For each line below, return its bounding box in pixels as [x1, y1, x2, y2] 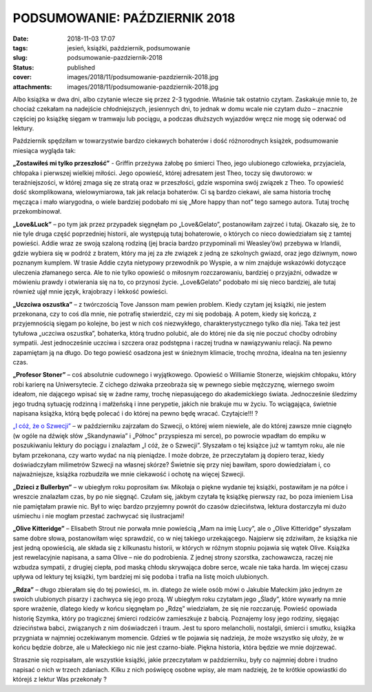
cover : [12, 73, 32, 81]
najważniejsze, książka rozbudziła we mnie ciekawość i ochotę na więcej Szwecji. [12, 470, 245, 478]
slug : [12, 54, 28, 62]
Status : [12, 63, 34, 72]
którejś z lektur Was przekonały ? [12, 675, 107, 684]
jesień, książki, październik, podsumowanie [67, 43, 191, 52]
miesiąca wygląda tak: [12, 146, 76, 154]
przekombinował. [12, 207, 62, 216]
